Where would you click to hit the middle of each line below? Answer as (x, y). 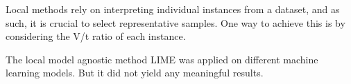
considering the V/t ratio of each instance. (96, 36)
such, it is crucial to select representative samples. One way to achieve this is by (175, 22)
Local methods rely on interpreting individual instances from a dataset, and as (173, 9)
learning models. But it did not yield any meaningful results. (135, 73)
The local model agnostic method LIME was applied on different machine (162, 59)
